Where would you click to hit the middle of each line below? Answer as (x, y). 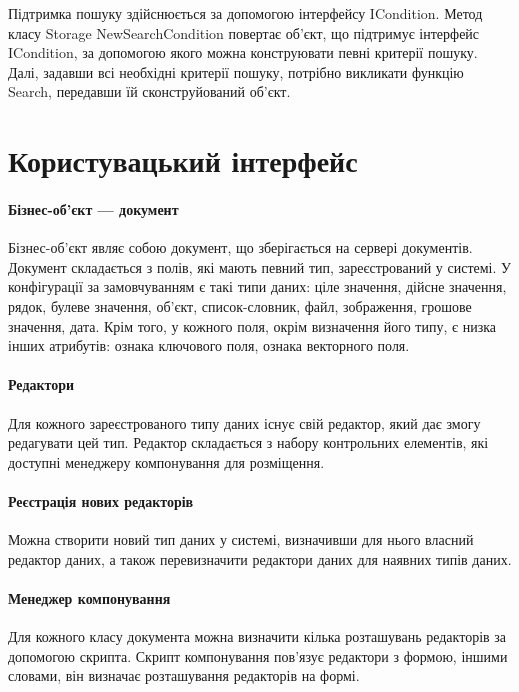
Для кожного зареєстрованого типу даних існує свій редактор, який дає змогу (244, 422)
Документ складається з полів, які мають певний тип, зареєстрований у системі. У (259, 266)
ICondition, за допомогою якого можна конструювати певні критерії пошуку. (243, 52)
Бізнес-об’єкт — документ (93, 208)
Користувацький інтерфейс (183, 160)
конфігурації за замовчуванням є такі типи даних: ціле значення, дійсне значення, (257, 286)
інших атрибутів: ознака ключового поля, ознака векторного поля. (209, 345)
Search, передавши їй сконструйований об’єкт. (149, 91)
